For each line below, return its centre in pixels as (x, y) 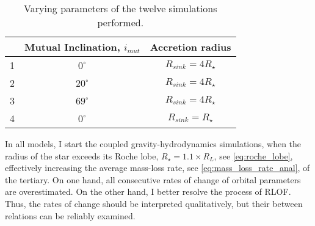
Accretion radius (190, 47)
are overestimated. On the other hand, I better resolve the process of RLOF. (148, 191)
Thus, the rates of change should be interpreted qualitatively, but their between (154, 203)
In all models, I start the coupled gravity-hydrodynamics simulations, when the (153, 144)
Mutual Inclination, (72, 47)
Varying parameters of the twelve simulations (121, 8)
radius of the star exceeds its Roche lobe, (82, 155)
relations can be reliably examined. (70, 215)
